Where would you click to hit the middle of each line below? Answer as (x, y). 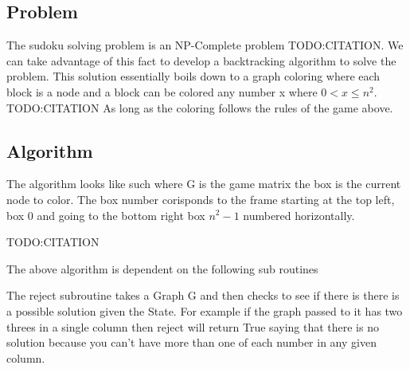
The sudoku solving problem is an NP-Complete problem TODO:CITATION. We (205, 45)
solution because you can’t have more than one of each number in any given (191, 342)
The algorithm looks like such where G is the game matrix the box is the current (204, 184)
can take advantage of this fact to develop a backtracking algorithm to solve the (201, 60)
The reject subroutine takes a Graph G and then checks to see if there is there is (203, 295)
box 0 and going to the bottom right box (106, 215)
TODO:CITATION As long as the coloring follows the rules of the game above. (200, 107)
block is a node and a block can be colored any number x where (162, 91)
